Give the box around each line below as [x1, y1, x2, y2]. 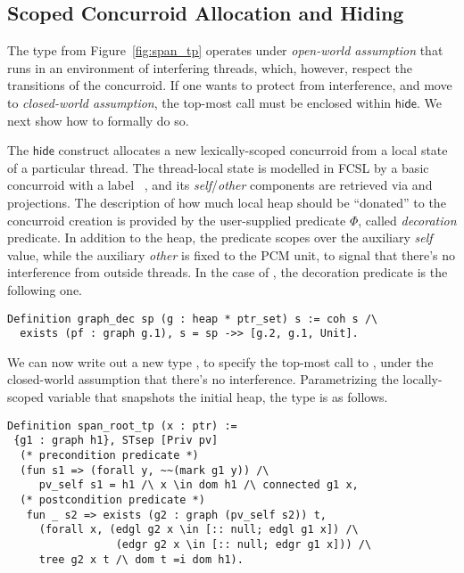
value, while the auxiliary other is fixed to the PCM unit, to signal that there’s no [7, 245, 456, 264]
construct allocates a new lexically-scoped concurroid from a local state [58, 141, 448, 160]
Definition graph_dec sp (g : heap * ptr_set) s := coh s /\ [7, 312, 378, 325]
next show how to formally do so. [7, 111, 189, 129]
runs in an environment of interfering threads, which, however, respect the [7, 58, 412, 77]
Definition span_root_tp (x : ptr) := [7, 419, 237, 432]
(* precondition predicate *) [20, 448, 199, 462]
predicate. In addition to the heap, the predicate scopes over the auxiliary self [7, 228, 433, 247]
